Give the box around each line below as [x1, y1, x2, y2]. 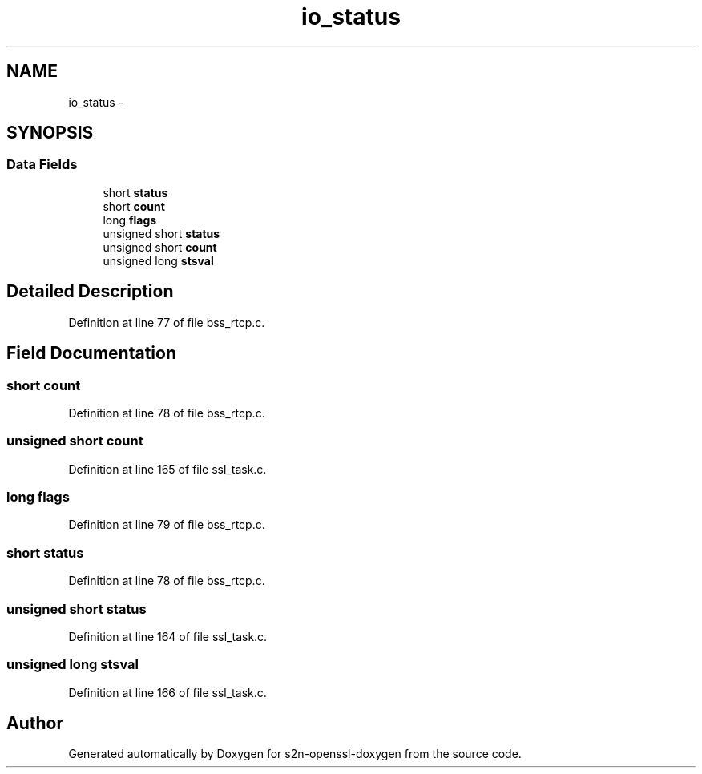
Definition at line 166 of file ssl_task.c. [68, 685, 267, 699]
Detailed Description [6, 281, 174, 302]
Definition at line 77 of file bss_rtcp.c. [68, 315, 265, 329]
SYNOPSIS [6, 123, 94, 143]
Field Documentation [6, 343, 176, 364]
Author [6, 713, 63, 734]
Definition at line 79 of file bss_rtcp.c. [68, 518, 265, 532]
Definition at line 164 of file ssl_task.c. [68, 629, 268, 643]
